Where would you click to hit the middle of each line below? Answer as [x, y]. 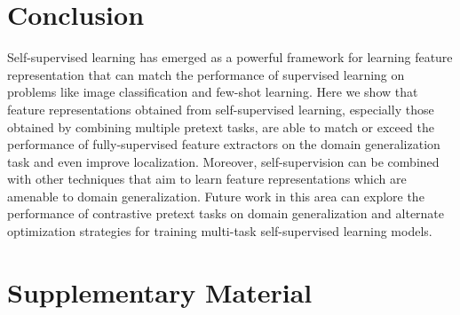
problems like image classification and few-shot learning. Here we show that [213, 92]
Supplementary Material [160, 291]
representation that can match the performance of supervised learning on [206, 74]
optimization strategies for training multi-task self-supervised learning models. [220, 231]
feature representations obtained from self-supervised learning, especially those [221, 109]
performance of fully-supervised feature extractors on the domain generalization [224, 144]
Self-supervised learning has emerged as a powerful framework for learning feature [230, 57]
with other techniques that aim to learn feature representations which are [207, 179]
